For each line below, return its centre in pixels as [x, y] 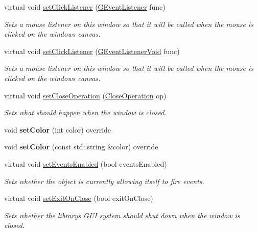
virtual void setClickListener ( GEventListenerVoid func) [92, 51]
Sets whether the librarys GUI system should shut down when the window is [122, 215]
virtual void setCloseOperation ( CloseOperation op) [85, 95]
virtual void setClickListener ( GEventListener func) [85, 7]
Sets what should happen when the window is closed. [85, 112]
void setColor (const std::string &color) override [81, 147]
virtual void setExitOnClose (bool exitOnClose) [79, 198]
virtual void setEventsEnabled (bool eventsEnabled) [86, 163]
